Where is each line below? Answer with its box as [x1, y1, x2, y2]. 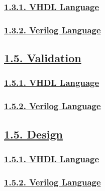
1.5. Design [4, 126, 63, 141]
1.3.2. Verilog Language [4, 23, 101, 36]
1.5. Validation [4, 50, 81, 66]
